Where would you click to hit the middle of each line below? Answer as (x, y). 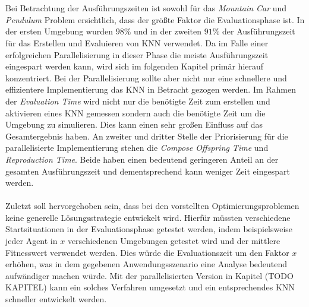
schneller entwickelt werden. (56, 299)
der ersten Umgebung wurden (59, 31)
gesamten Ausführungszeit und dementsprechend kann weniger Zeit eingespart (148, 171)
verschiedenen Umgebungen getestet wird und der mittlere (174, 241)
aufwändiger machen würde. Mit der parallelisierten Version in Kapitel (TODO (149, 275)
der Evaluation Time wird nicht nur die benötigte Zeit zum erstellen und (138, 101)
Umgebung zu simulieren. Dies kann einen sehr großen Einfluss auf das (134, 124)
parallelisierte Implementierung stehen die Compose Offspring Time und (137, 148)
